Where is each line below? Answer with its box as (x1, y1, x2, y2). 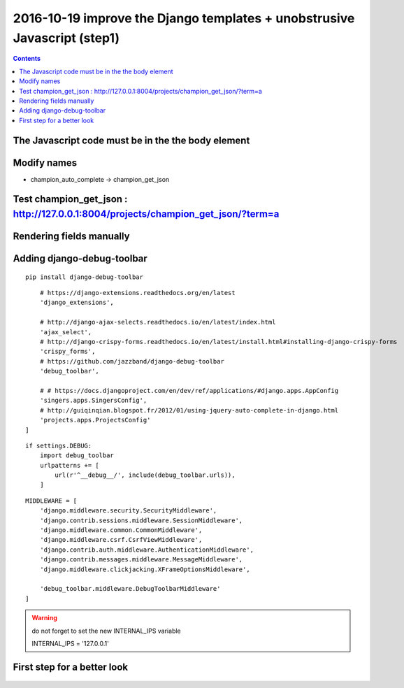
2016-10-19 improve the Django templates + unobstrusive (13, 10, 355, 26)
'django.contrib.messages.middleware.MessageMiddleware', (39, 556, 243, 564)
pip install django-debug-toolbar (25, 273, 143, 281)
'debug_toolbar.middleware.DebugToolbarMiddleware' (39, 585, 221, 593)
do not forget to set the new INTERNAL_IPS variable (31, 626, 181, 635)
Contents (13, 55, 41, 63)
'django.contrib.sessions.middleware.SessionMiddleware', (39, 516, 243, 524)
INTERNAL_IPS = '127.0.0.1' (31, 639, 110, 647)
